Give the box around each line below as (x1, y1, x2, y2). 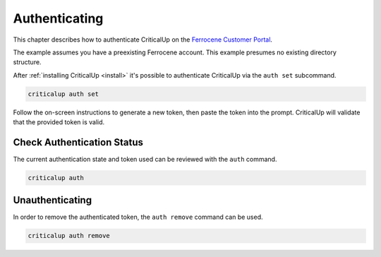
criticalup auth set (28, 90, 99, 98)
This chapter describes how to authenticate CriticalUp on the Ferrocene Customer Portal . (13, 35, 273, 44)
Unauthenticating (13, 194, 92, 206)
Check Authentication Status (13, 136, 144, 148)
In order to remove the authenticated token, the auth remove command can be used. (13, 213, 263, 222)
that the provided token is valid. (13, 118, 105, 126)
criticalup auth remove (28, 232, 111, 240)
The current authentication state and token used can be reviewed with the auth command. (13, 155, 277, 163)
